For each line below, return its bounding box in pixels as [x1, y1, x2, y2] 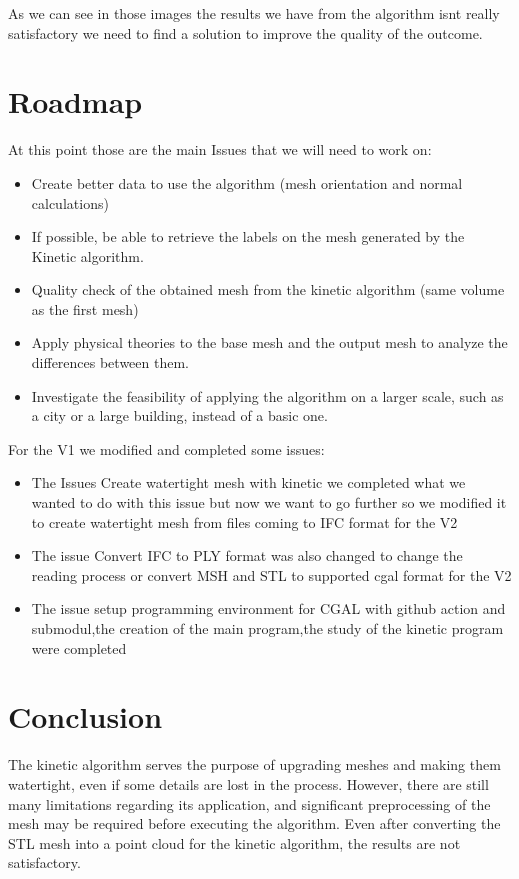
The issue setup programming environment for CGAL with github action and [31, 598, 506, 619]
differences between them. [31, 352, 189, 373]
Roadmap [8, 81, 143, 122]
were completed [31, 637, 127, 658]
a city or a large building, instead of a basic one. [31, 405, 328, 426]
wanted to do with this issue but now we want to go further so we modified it [31, 492, 507, 513]
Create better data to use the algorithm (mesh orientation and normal [31, 172, 463, 193]
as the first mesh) [31, 298, 139, 319]
